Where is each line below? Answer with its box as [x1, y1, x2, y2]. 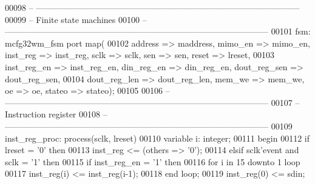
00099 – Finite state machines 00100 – [5, 13, 147, 25]
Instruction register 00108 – [5, 108, 107, 120]
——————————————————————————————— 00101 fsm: [5, 25, 311, 38]
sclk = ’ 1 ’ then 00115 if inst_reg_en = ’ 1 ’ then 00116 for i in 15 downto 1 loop [5, 155, 300, 168]
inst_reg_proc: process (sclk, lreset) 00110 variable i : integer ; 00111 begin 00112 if [5, 131, 310, 144]
